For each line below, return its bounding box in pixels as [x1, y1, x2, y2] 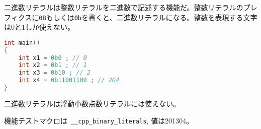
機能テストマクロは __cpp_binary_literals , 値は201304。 [4, 115, 193, 125]
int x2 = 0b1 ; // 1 [18, 61, 87, 69]
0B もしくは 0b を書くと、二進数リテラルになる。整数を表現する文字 [39, 12, 257, 22]
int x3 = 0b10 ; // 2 [18, 69, 91, 77]
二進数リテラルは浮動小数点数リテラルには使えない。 [4, 98, 180, 108]
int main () [4, 39, 40, 46]
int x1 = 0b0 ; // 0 [18, 54, 87, 61]
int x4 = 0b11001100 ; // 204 [18, 77, 120, 84]
